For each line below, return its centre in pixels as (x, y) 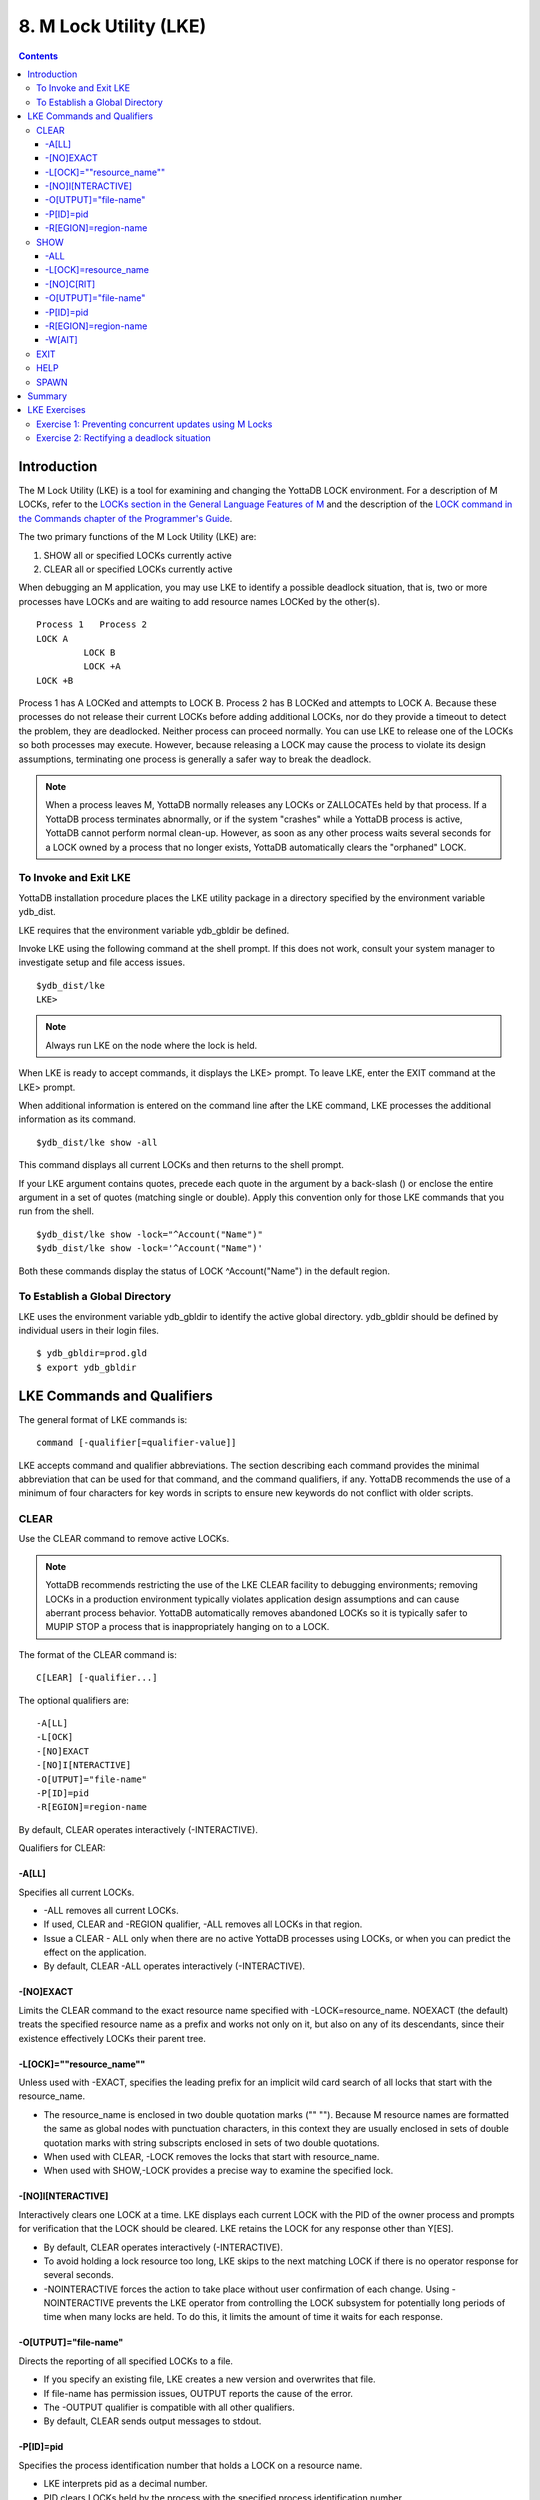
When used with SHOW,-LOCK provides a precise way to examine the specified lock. (218, 2171)
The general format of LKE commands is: (103, 1419)
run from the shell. (56, 1211)
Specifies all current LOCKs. (76, 1892)
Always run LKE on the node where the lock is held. (151, 1045)
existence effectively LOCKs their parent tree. (112, 2038)
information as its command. (77, 1119)
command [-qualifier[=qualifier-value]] (136, 1443)
